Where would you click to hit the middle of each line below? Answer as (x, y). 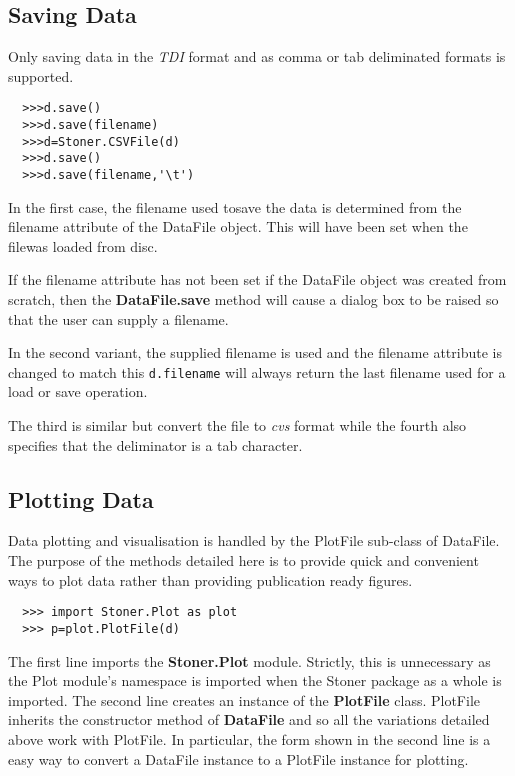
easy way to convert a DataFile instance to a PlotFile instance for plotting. (238, 758)
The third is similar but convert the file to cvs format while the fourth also (237, 425)
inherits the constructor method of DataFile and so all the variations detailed (249, 719)
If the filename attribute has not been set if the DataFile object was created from (257, 279)
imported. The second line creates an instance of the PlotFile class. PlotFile (244, 699)
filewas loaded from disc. (83, 245)
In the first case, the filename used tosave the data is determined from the (235, 206)
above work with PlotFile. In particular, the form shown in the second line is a (249, 738)
